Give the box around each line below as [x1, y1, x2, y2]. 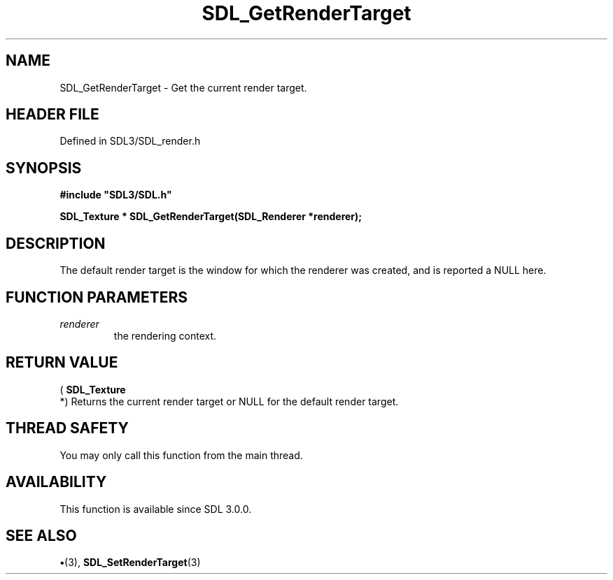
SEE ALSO [6, 526, 77, 544]
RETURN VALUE [6, 354, 118, 372]
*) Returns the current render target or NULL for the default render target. [59, 395, 399, 407]
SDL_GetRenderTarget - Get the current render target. [59, 81, 307, 94]
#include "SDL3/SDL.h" [59, 189, 172, 201]
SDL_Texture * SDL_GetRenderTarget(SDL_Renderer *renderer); [59, 210, 362, 223]
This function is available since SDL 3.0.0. [59, 502, 252, 515]
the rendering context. [113, 329, 217, 342]
